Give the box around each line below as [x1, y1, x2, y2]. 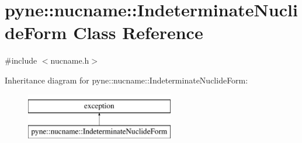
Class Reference [73, 20, 203, 44]
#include [5, 54, 37, 67]
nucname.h [50, 54, 89, 67]
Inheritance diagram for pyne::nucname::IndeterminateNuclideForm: [5, 74, 248, 86]
